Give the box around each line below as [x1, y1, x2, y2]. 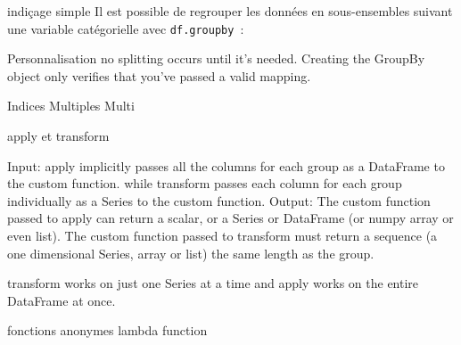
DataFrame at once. [7, 291, 116, 309]
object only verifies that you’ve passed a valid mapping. [7, 66, 311, 85]
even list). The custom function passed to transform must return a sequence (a [7, 226, 438, 244]
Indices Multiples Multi [7, 96, 135, 115]
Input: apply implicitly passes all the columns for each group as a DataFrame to [7, 156, 445, 175]
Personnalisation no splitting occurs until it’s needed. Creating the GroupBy [7, 49, 425, 68]
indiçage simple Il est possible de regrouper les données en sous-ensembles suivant [7, 2, 453, 20]
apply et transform [7, 127, 110, 145]
